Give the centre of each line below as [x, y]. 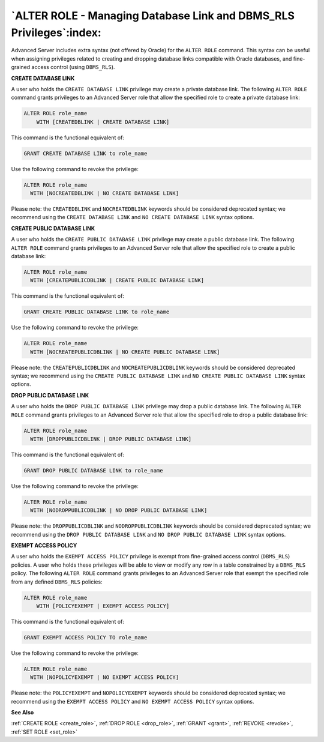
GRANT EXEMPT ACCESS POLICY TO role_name [85, 637]
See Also [22, 713]
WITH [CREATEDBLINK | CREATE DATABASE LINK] [103, 122]
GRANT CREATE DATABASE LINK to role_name [85, 153]
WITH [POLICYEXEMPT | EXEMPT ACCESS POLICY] [103, 606]
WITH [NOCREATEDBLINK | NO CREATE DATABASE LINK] [105, 193]
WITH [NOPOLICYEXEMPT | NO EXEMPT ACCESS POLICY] [105, 677]
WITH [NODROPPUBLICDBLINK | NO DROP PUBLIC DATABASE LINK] [119, 511]
